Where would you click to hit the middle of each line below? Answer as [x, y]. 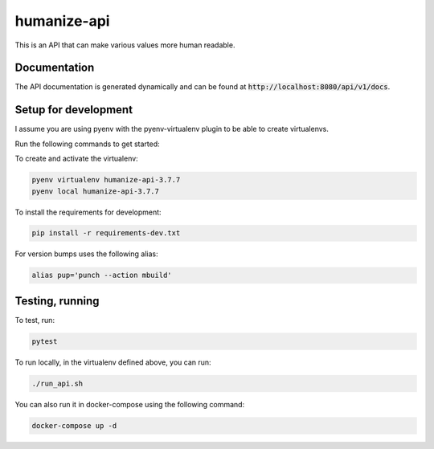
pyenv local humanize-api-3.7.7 [96, 191]
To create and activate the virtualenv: [76, 159]
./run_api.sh [57, 383]
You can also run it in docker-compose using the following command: [130, 404]
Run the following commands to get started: [87, 144]
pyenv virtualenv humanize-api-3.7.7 [106, 180]
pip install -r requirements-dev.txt [106, 233]
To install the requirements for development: [88, 212]
